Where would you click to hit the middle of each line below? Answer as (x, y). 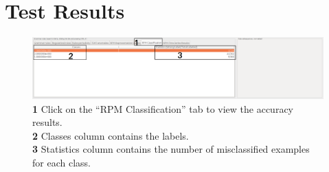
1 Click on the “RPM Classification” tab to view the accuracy (163, 108)
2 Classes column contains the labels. (111, 135)
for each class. (61, 162)
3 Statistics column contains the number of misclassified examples (171, 149)
